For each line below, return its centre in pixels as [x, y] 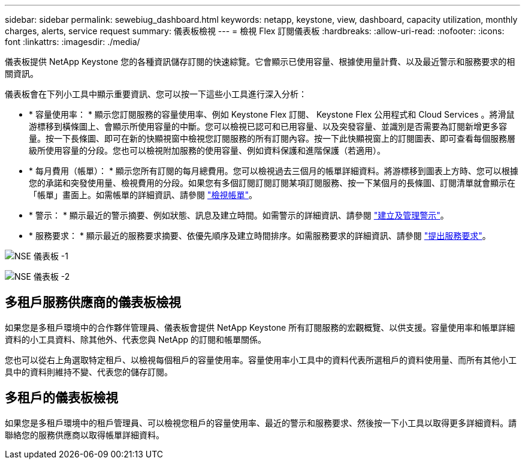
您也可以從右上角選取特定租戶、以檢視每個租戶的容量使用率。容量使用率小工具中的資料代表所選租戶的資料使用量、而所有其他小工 [261, 360]
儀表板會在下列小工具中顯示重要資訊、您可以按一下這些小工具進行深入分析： [156, 94]
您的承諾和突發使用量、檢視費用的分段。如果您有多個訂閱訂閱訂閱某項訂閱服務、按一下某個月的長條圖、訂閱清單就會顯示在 [272, 183]
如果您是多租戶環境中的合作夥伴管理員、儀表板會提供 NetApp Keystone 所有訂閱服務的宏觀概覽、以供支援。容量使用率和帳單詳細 [260, 327]
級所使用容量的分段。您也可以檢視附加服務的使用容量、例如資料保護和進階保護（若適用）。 [207, 150]
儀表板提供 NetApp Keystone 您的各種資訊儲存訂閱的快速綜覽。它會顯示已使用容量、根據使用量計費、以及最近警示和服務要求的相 [260, 62]
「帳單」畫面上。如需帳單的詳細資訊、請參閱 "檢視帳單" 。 [143, 195]
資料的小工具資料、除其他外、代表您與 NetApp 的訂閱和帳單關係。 [135, 339]
